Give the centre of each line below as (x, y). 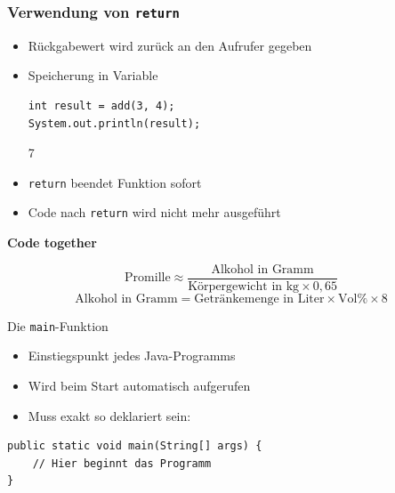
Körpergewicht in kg (244, 286)
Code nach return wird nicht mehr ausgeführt (154, 212)
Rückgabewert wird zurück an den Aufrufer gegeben (170, 45)
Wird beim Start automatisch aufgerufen (139, 385)
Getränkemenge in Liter (259, 299)
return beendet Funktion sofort (115, 182)
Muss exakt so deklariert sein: (109, 415)
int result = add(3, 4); (101, 105)
